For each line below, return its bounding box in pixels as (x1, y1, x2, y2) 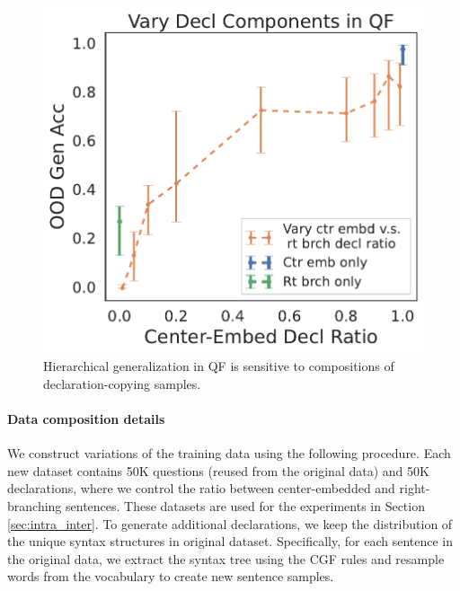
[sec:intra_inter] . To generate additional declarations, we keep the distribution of (7, 514, 453, 533)
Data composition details (7, 410, 165, 428)
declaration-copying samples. (43, 374, 201, 393)
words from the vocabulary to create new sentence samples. (7, 567, 334, 586)
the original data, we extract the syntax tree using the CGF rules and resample (7, 549, 445, 568)
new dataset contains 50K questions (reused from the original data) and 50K (7, 461, 429, 480)
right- (399, 479, 430, 498)
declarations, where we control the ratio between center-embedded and (7, 479, 395, 498)
